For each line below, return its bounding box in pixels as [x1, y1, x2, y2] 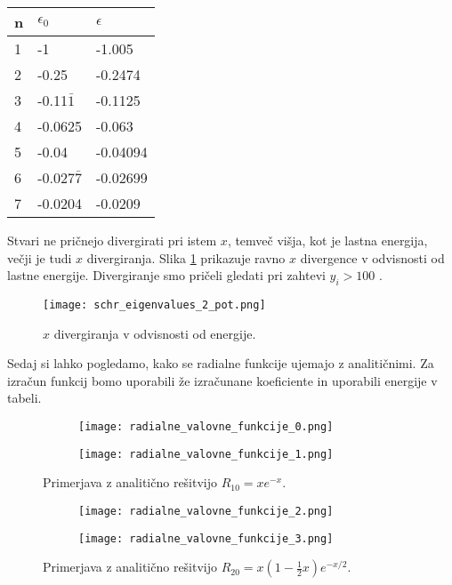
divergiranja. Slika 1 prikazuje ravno [86, 248, 286, 267]
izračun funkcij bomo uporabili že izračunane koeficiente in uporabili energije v [7, 371, 438, 389]
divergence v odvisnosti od [300, 248, 445, 267]
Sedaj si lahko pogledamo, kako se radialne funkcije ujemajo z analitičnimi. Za [7, 354, 434, 373]
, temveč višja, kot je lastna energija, [227, 231, 428, 249]
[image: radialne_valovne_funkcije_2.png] [78, 504, 334, 517]
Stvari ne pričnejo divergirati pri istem [7, 231, 217, 249]
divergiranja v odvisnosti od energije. [53, 324, 256, 342]
